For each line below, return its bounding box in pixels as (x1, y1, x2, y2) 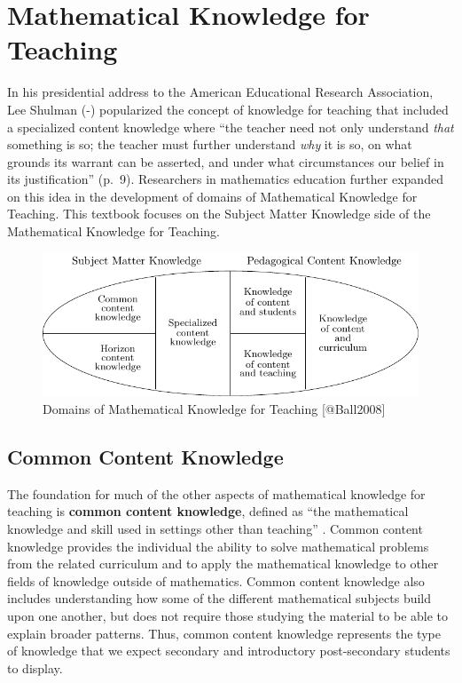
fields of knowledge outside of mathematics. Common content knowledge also (7, 571, 425, 590)
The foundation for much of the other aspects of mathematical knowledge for (7, 484, 426, 503)
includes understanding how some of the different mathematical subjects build (7, 589, 432, 608)
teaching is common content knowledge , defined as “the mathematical (7, 502, 409, 520)
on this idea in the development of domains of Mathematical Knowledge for (7, 187, 418, 205)
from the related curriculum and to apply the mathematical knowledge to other (7, 554, 439, 573)
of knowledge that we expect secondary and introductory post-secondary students (7, 641, 450, 660)
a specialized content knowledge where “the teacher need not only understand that (7, 117, 454, 136)
